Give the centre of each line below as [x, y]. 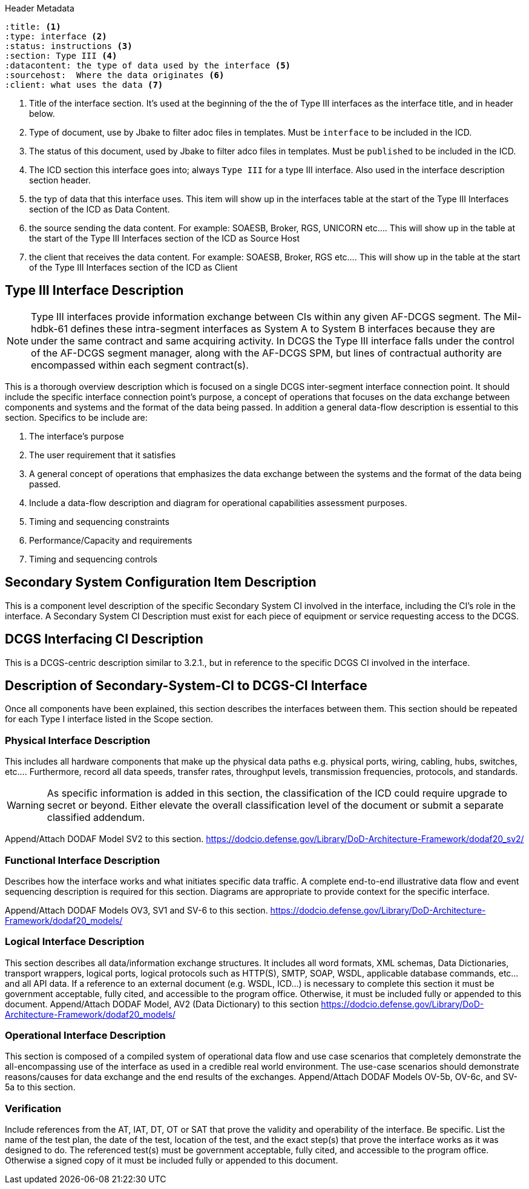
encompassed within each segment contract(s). [140, 365]
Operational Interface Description [85, 1035]
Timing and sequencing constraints [99, 521]
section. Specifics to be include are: [76, 417]
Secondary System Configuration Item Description [161, 582]
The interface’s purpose [77, 436]
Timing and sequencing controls [93, 559]
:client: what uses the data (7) [84, 85]
